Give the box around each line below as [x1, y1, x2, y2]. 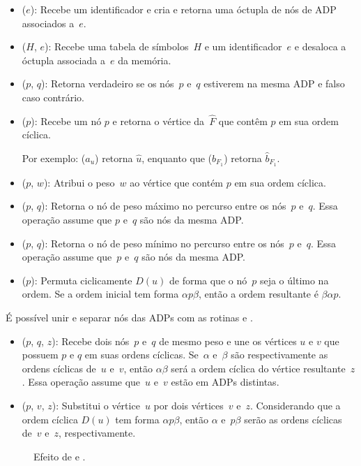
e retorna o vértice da [112, 113, 205, 128]
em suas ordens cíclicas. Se [84, 347, 199, 362]
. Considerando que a [249, 398, 341, 412]
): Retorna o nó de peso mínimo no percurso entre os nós [41, 235, 284, 250]
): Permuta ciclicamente [31, 272, 132, 287]
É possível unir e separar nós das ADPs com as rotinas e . [6, 310, 253, 324]
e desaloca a [294, 39, 346, 54]
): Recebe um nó [31, 113, 102, 128]
